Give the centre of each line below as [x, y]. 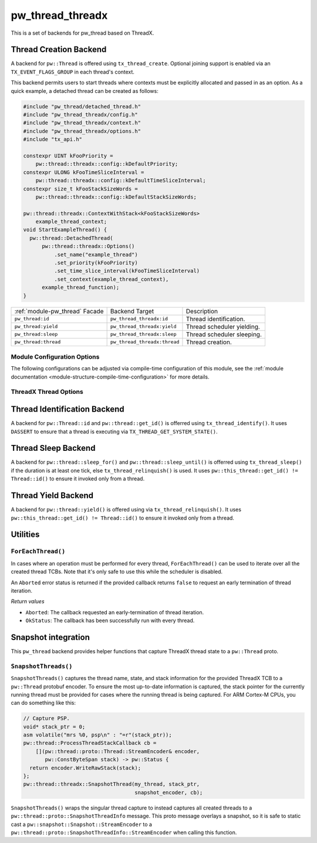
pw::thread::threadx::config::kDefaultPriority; [107, 164]
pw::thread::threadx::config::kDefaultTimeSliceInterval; [121, 180]
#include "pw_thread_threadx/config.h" [80, 115]
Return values [28, 601]
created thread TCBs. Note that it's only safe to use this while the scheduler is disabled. [117, 572]
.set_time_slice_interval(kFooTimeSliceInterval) [127, 271]
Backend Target [132, 311]
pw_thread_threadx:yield [143, 327]
